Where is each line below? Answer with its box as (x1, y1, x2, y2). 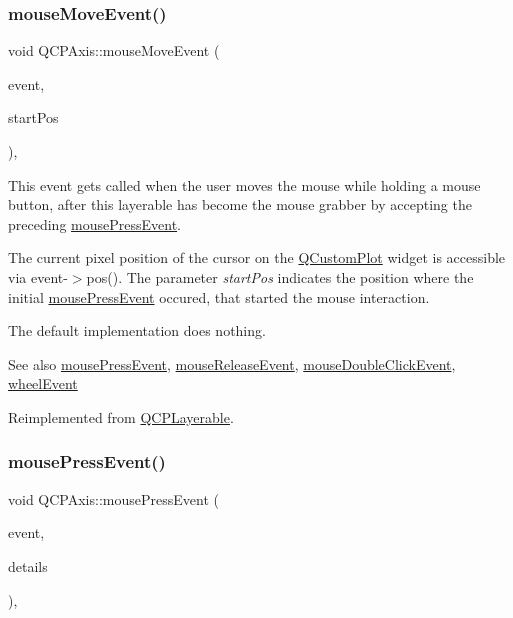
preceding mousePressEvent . (8, 213, 181, 234)
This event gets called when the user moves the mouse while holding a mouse (8, 174, 481, 195)
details (8, 555, 48, 576)
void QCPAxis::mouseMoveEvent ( (8, 40, 220, 61)
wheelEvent (8, 373, 78, 394)
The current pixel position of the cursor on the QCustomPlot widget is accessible (8, 247, 506, 268)
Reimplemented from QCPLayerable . (8, 406, 234, 427)
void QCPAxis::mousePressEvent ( (8, 488, 219, 509)
